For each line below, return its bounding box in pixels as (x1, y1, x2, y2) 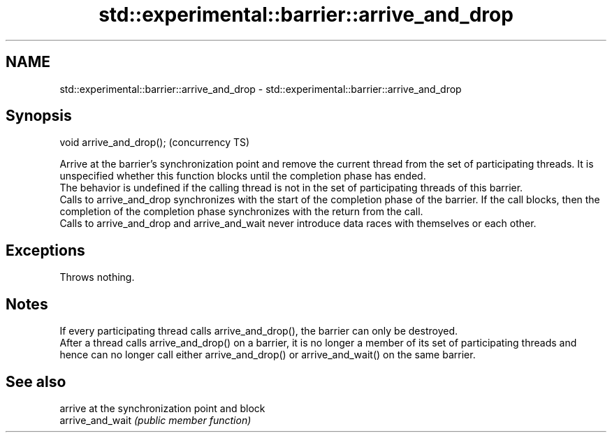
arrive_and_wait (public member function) (59, 414, 252, 426)
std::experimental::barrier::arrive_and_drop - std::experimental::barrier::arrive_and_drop (59, 82, 462, 95)
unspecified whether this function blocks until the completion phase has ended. (59, 170, 426, 182)
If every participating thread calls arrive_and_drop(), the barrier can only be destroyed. (59, 325, 458, 337)
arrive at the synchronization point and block (59, 402, 265, 414)
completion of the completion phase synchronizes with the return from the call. (59, 205, 423, 218)
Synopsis (6, 107, 72, 125)
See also (6, 372, 66, 390)
